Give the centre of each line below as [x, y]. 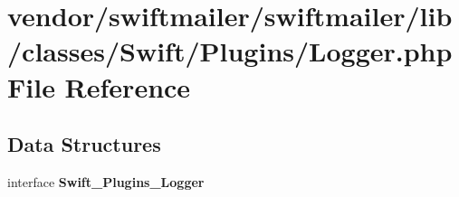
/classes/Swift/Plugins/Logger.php [230, 51]
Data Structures [84, 144]
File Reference [99, 86]
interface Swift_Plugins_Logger [106, 181]
